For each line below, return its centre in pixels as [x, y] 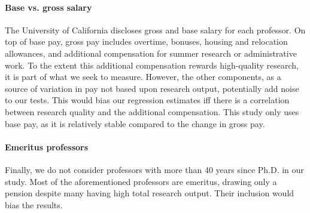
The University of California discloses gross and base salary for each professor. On [155, 30]
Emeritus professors [47, 146]
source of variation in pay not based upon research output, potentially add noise [152, 88]
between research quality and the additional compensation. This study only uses [152, 111]
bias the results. [34, 204]
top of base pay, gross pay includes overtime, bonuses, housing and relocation [146, 41]
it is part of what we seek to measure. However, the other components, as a [143, 77]
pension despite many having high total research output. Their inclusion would [150, 193]
